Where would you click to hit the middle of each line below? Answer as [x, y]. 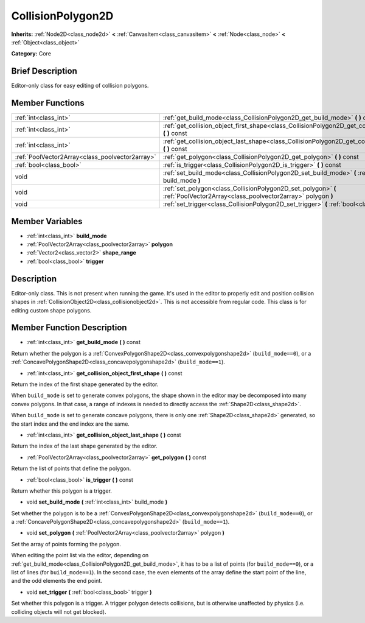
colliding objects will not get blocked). [59, 611]
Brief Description [44, 71]
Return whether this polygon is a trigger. [62, 491]
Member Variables [47, 221]
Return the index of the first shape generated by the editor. [85, 384]
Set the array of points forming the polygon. [66, 544]
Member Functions [48, 103]
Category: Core [31, 54]
